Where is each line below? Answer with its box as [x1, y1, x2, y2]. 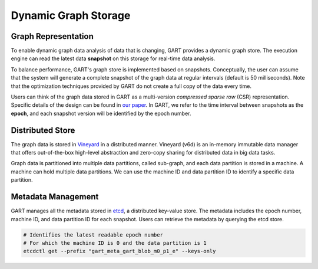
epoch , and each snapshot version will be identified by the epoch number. [11, 110, 191, 117]
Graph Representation [11, 31, 94, 41]
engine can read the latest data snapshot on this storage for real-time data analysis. [11, 55, 216, 62]
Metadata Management [11, 192, 99, 202]
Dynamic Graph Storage [11, 9, 131, 22]
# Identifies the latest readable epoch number [23, 231, 163, 238]
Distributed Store [11, 125, 75, 135]
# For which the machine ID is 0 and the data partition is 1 [23, 240, 207, 246]
